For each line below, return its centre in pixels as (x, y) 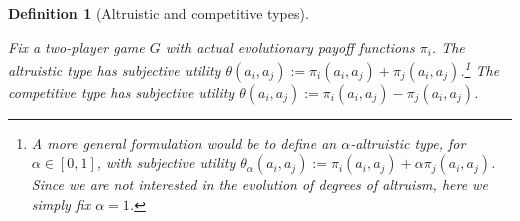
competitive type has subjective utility (121, 91)
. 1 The (480, 68)
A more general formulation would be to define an (184, 142)
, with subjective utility (166, 162)
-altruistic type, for (408, 142)
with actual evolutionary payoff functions (290, 46)
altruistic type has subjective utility (114, 69)
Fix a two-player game (76, 46)
